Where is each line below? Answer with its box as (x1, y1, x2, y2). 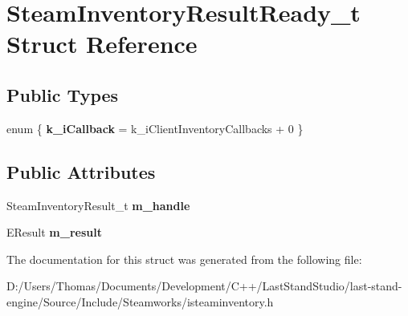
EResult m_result (6, 224, 102, 241)
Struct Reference (6, 27, 198, 60)
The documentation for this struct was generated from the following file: (6, 250, 362, 267)
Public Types (6, 82, 119, 107)
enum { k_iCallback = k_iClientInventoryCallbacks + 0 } (6, 120, 304, 136)
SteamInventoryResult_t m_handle (6, 196, 190, 213)
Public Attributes (6, 159, 156, 184)
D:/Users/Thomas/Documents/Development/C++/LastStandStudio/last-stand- (6, 278, 402, 294)
